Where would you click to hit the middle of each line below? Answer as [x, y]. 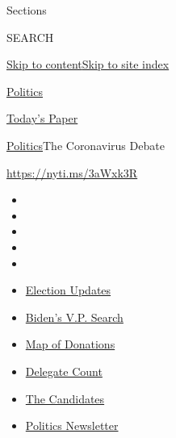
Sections [27, 10]
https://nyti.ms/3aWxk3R [72, 172]
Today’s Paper [42, 118]
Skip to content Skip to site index [88, 64]
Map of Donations [70, 344]
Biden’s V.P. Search [74, 317]
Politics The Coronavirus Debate [86, 145]
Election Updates [68, 290]
